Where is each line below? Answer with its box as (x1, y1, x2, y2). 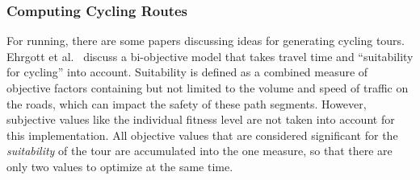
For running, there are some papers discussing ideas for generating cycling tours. (6, 32, 405, 49)
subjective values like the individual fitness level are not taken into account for (6, 111, 395, 128)
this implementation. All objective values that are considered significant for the (6, 126, 398, 143)
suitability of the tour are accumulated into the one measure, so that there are (6, 142, 393, 159)
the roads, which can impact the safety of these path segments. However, (6, 95, 367, 112)
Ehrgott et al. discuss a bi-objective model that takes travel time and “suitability (6, 47, 414, 64)
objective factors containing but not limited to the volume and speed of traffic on (6, 80, 409, 96)
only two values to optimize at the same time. (6, 157, 233, 174)
